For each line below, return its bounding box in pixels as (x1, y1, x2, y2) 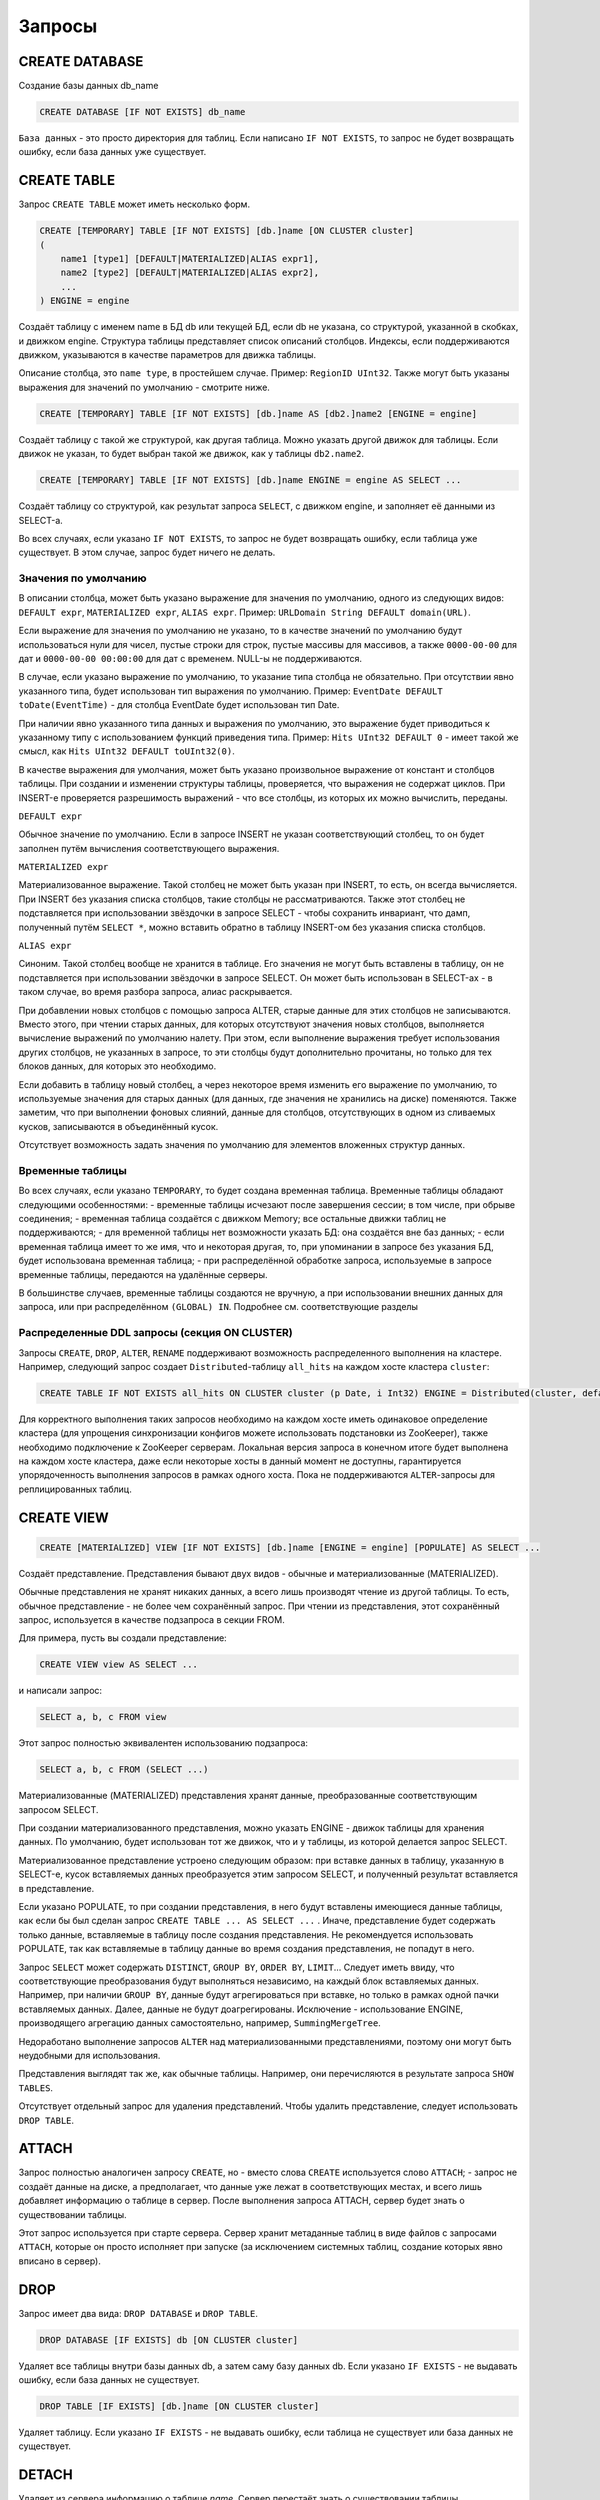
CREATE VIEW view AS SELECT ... (39, 1659, 199, 1670)
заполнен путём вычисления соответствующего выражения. (18, 842, 280, 854)
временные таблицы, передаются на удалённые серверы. (18, 1268, 269, 1280)
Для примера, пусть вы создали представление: (18, 1632, 227, 1644)
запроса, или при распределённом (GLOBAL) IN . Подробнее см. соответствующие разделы (18, 1301, 419, 1313)
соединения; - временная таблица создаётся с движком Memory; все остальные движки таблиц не (18, 1213, 447, 1225)
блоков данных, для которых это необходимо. (18, 1060, 217, 1072)
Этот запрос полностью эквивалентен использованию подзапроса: (18, 1737, 309, 1749)
